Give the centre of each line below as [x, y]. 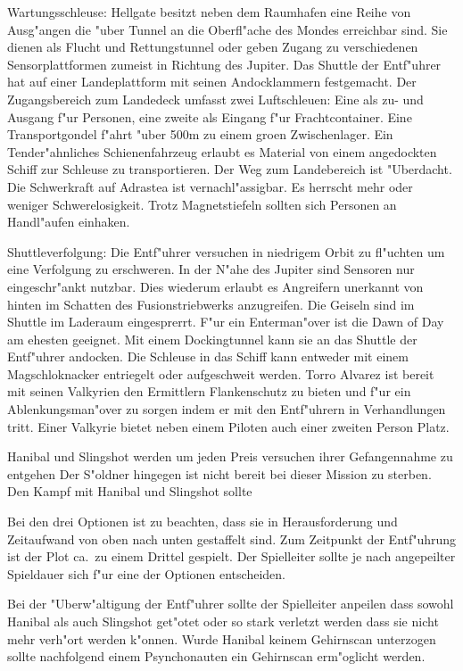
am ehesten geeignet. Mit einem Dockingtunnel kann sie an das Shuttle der [212, 339]
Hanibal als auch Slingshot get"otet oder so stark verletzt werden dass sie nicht [223, 621]
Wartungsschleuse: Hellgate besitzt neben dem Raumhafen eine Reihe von [209, 12]
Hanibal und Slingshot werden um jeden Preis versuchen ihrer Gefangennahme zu [230, 456]
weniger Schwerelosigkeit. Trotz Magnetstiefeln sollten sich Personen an [202, 204]
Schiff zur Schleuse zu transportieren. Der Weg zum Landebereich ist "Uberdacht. [230, 169]
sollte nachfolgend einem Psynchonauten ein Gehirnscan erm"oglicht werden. [216, 656]
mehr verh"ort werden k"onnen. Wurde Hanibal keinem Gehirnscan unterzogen [222, 638]
